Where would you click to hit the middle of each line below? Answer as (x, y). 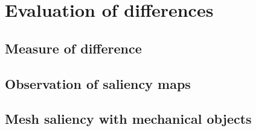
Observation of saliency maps (98, 83)
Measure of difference (73, 48)
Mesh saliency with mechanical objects (128, 119)
